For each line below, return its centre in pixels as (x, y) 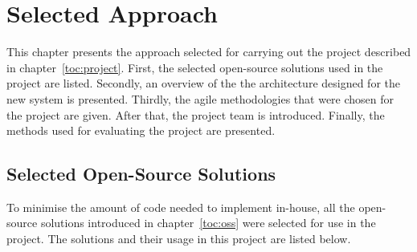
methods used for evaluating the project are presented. (141, 130)
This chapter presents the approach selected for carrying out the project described (209, 52)
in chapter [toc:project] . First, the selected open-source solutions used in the (195, 67)
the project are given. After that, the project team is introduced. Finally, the (196, 114)
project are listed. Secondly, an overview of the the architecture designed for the (203, 83)
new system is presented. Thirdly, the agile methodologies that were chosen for (200, 98)
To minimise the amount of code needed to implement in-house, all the (181, 207)
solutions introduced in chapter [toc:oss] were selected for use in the (208, 223)
